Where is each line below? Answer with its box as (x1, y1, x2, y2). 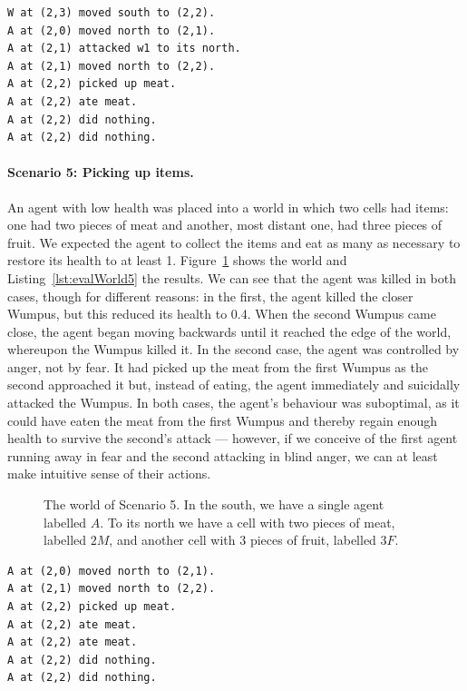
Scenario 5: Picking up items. (7, 163, 194, 182)
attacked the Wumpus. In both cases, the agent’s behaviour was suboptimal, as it (7, 393, 460, 412)
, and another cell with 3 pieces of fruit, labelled (109, 530, 376, 549)
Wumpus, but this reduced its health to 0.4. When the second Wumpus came (7, 304, 436, 323)
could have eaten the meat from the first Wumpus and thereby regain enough (7, 410, 437, 429)
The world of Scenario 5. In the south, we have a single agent (44, 495, 384, 514)
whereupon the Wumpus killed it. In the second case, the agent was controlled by (7, 340, 460, 359)
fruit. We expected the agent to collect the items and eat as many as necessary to (7, 232, 461, 252)
